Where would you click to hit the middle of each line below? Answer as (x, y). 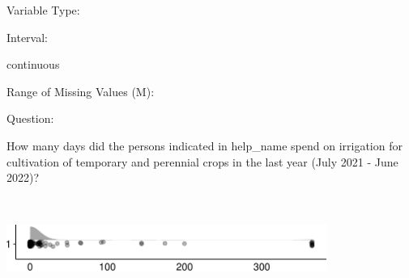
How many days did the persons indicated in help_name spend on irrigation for (204, 145)
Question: (30, 118)
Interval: (27, 37)
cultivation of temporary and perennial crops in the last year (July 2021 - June (202, 161)
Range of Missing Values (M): (81, 91)
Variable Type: (43, 10)
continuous (33, 64)
